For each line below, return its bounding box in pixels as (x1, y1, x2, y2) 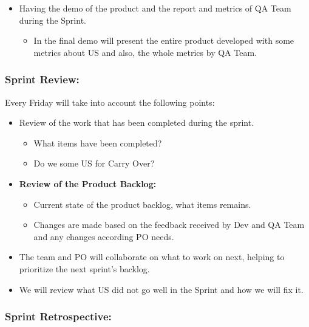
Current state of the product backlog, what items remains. (33, 198, 251, 210)
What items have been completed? (33, 136, 162, 149)
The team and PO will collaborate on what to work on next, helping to (19, 250, 285, 263)
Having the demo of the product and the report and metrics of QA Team (19, 2, 291, 14)
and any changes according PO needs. (33, 230, 174, 243)
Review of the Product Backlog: (19, 177, 157, 190)
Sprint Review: (5, 72, 80, 87)
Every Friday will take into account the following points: (5, 95, 215, 108)
